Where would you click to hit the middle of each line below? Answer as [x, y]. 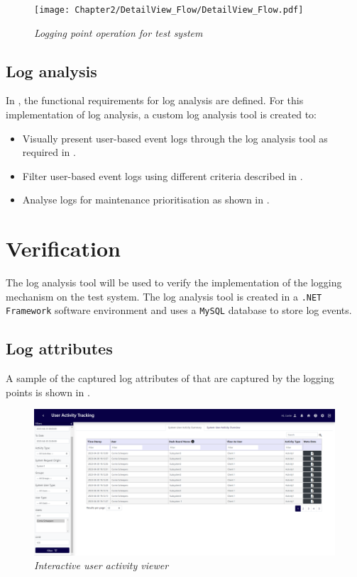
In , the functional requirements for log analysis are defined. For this [155, 100]
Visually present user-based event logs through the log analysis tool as [175, 138]
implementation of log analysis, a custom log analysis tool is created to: [161, 114]
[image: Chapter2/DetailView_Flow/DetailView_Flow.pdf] [169, 10]
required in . [49, 152]
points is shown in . [48, 392]
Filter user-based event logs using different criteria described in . [163, 175]
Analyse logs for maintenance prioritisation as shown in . [146, 200]
